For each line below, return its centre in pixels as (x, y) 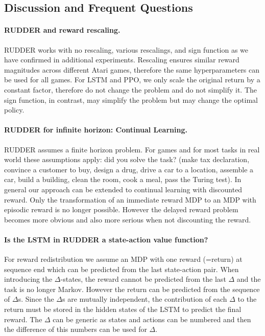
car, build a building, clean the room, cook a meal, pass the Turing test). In (123, 179)
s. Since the (36, 299)
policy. (14, 110)
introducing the (28, 279)
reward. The (23, 319)
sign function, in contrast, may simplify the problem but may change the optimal (131, 99)
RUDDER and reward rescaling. (62, 30)
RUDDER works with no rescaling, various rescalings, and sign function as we (126, 49)
